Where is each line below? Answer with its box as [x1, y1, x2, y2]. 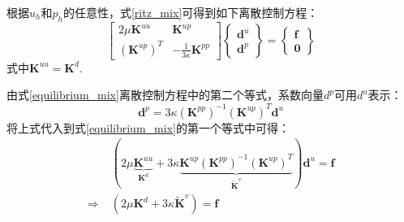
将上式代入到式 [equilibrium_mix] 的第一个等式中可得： [6, 119, 290, 136]
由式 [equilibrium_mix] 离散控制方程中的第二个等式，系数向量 [6, 86, 324, 103]
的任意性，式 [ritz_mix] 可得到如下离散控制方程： [62, 4, 319, 20]
